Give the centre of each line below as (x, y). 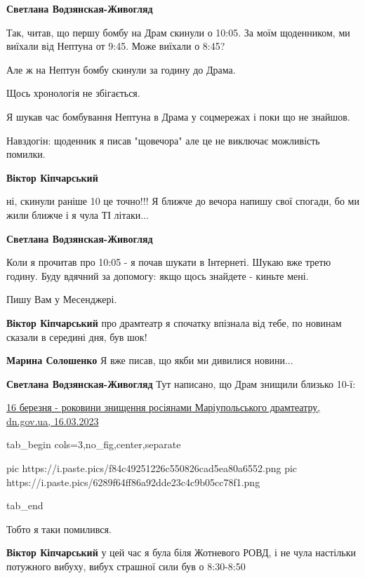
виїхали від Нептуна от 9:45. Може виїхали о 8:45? (116, 46)
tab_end (25, 505)
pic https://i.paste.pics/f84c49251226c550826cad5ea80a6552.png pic (152, 468)
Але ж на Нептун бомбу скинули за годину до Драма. (121, 69)
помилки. (26, 154)
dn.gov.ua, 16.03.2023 (53, 421)
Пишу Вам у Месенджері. (62, 299)
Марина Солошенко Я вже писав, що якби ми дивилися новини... (150, 360)
